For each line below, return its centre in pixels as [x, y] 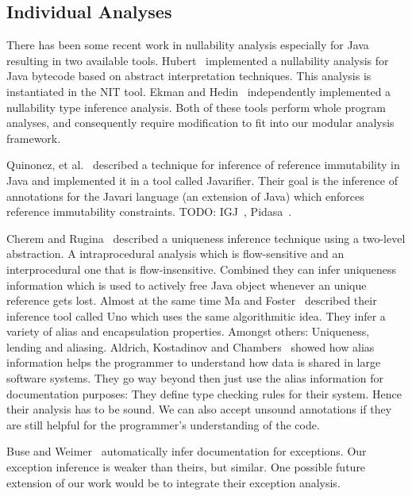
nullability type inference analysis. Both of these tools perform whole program [196, 107]
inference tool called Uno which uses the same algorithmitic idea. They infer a [196, 315]
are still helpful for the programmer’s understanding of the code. [163, 424]
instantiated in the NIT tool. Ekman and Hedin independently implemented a [199, 91]
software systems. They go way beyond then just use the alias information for [195, 378]
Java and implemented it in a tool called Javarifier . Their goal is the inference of [202, 180]
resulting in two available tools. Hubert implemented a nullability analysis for [198, 60]
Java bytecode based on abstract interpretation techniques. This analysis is [189, 76]
